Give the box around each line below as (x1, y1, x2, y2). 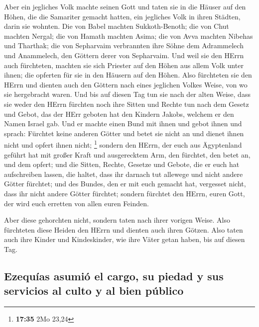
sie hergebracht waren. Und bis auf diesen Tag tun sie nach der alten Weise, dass (4, 89, 251, 99)
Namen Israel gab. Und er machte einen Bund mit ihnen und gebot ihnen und (4, 118, 242, 129)
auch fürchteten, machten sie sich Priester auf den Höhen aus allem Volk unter (4, 60, 244, 70)
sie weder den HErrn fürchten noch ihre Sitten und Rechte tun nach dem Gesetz (4, 98, 249, 109)
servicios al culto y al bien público (4, 283, 184, 298)
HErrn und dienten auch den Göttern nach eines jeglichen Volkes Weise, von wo (4, 79, 248, 89)
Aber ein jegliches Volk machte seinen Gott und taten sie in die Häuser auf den (4, 1, 246, 11)
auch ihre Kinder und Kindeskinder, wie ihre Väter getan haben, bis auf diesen (4, 234, 245, 245)
